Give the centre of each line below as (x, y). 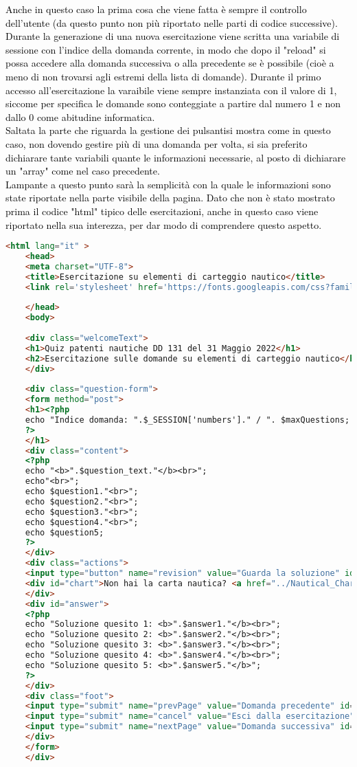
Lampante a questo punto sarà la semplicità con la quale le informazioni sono (168, 184)
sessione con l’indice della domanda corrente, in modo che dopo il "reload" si (166, 49)
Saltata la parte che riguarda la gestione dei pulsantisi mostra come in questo (168, 130)
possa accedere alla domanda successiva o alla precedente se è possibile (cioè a (170, 63)
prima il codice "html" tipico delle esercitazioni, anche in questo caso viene (162, 211)
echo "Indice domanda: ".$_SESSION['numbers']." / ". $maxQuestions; (187, 420)
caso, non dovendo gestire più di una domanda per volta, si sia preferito (157, 143)
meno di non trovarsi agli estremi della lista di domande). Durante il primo (163, 76)
